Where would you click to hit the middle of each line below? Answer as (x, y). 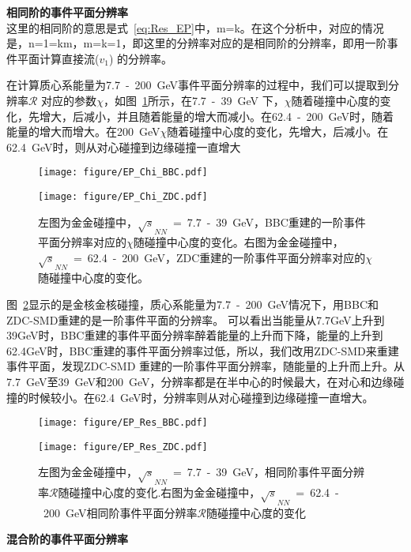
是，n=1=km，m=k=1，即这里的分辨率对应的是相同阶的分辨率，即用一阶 (197, 43)
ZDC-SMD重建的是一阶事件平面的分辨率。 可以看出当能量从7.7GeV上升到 (196, 319)
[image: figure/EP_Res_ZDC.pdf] (123, 447)
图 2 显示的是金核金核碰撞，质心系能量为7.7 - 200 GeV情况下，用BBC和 (193, 304)
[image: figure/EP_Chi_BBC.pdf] (123, 173)
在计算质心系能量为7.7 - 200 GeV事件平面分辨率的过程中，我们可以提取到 (198, 85)
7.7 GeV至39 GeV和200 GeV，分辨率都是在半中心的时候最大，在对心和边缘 (200, 381)
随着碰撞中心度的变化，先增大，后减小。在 (278, 131)
